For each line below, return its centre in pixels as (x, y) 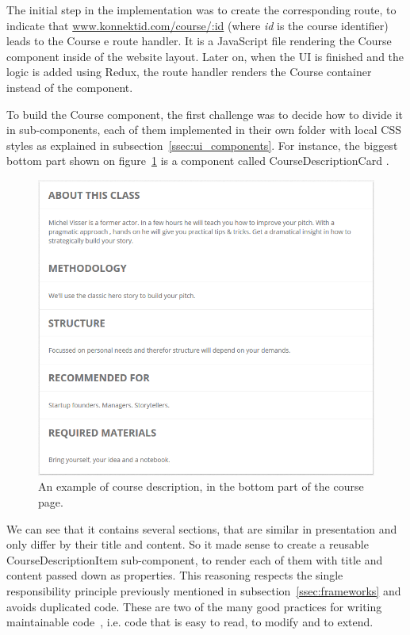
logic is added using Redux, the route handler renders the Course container (189, 72)
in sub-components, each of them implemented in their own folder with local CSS (204, 130)
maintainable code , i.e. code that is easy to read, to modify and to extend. (190, 622)
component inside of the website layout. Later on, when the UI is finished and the (205, 56)
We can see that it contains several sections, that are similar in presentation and (202, 528)
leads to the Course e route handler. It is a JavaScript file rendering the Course (199, 41)
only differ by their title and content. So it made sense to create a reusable (188, 544)
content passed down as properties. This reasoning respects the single (175, 575)
